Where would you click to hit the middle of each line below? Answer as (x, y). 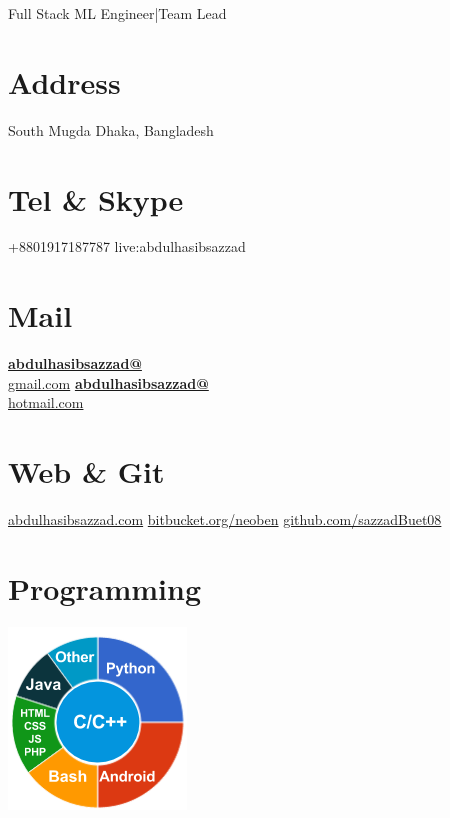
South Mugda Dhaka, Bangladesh (111, 129)
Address (64, 81)
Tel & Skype (96, 198)
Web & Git (86, 471)
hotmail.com (46, 402)
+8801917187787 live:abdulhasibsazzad (127, 246)
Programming (104, 587)
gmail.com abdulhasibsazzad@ (108, 382)
